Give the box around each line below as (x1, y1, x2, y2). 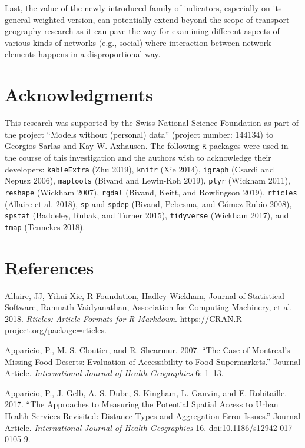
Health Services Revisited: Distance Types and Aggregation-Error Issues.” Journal (5, 409, 301, 422)
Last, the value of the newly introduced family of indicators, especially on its (5, 2, 282, 14)
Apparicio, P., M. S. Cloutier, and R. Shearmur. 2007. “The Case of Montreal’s (5, 343, 290, 356)
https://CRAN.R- (180, 312, 245, 324)
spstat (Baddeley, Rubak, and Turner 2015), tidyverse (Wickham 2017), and (5, 209, 289, 221)
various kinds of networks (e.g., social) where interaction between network (5, 36, 271, 48)
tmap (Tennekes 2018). (5, 220, 85, 233)
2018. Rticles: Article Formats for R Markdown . (5, 312, 178, 324)
